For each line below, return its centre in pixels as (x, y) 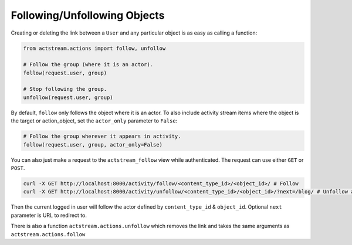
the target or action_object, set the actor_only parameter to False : (94, 121)
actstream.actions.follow (48, 234)
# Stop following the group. (65, 89)
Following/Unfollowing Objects (88, 15)
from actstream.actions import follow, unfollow (94, 48)
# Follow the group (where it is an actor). (88, 65)
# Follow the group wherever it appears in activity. (102, 137)
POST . (18, 168)
